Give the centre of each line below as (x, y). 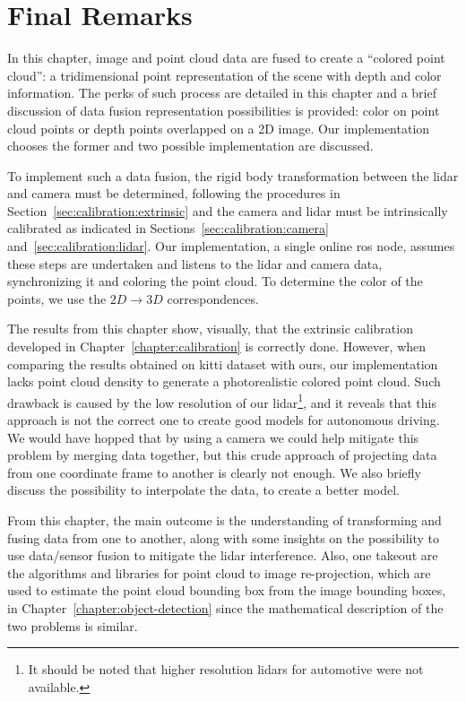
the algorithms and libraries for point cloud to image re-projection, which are (219, 572)
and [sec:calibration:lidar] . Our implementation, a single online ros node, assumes (231, 246)
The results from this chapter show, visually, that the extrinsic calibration (210, 329)
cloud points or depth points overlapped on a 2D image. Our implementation (219, 128)
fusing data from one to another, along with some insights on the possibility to (224, 537)
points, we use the (57, 298)
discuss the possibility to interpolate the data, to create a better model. (203, 490)
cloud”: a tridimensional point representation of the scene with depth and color (224, 75)
